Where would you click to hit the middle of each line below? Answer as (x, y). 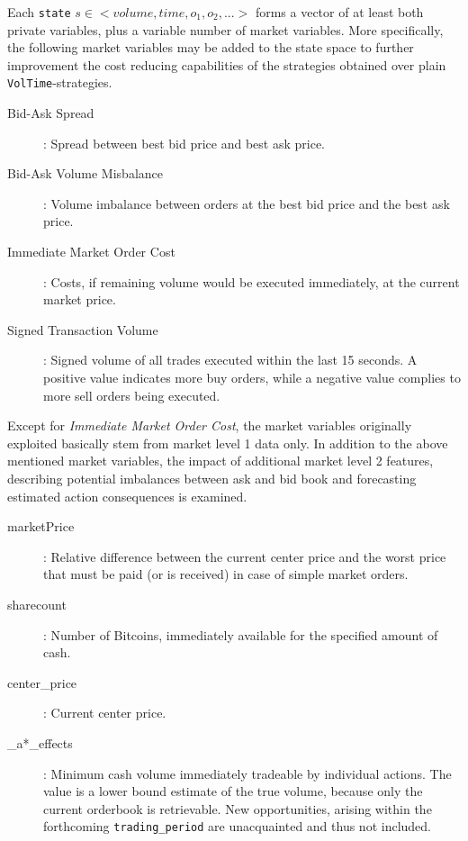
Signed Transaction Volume (83, 329)
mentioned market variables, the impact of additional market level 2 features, (220, 461)
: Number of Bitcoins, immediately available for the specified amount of (241, 634)
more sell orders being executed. (132, 395)
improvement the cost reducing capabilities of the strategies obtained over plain (227, 64)
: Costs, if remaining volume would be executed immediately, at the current (252, 281)
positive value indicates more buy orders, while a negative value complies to (252, 378)
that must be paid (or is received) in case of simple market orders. (226, 574)
